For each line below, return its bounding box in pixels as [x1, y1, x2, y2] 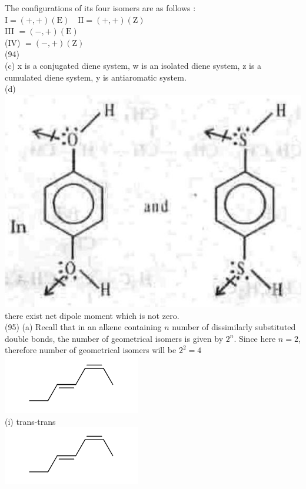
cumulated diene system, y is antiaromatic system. [5, 71, 187, 83]
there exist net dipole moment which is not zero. [5, 309, 179, 321]
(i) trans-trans [5, 415, 56, 427]
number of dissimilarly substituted [172, 321, 296, 333]
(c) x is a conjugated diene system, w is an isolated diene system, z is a [5, 59, 262, 71]
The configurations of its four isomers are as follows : [5, 2, 196, 14]
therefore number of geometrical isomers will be [5, 344, 177, 356]
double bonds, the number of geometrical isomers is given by [5, 332, 224, 344]
